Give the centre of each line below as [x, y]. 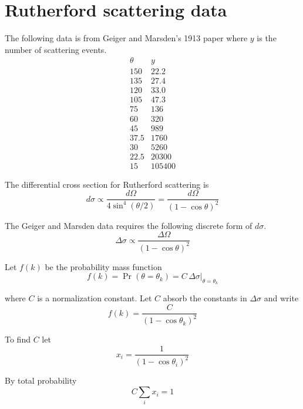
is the [267, 38]
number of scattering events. [56, 49]
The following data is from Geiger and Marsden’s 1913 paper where [126, 38]
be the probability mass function [103, 266]
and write [281, 298]
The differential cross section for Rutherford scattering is [107, 184]
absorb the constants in [205, 298]
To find [18, 339]
